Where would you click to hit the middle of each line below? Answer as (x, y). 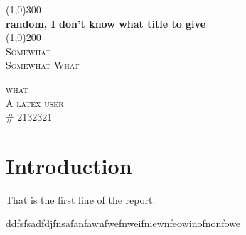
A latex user (35, 103)
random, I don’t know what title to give (106, 23)
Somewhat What (43, 65)
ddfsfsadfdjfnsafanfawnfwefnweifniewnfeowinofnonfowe (123, 223)
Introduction (69, 165)
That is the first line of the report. (81, 199)
